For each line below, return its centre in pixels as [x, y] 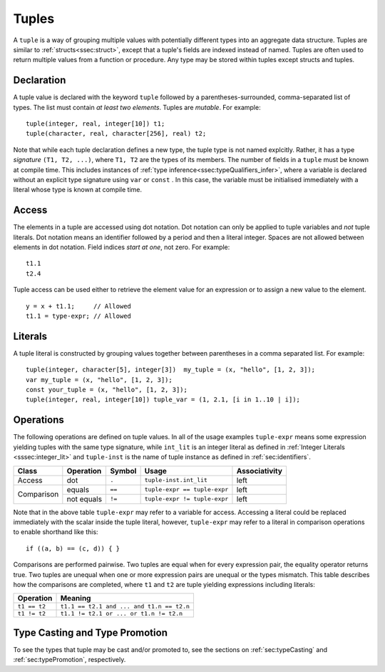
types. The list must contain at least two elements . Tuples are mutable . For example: [137, 107]
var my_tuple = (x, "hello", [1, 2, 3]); [99, 380]
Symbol [123, 471]
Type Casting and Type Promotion [90, 632]
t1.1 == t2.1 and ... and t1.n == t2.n [125, 607]
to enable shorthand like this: [56, 532]
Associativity [260, 471]
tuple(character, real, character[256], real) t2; [116, 134]
